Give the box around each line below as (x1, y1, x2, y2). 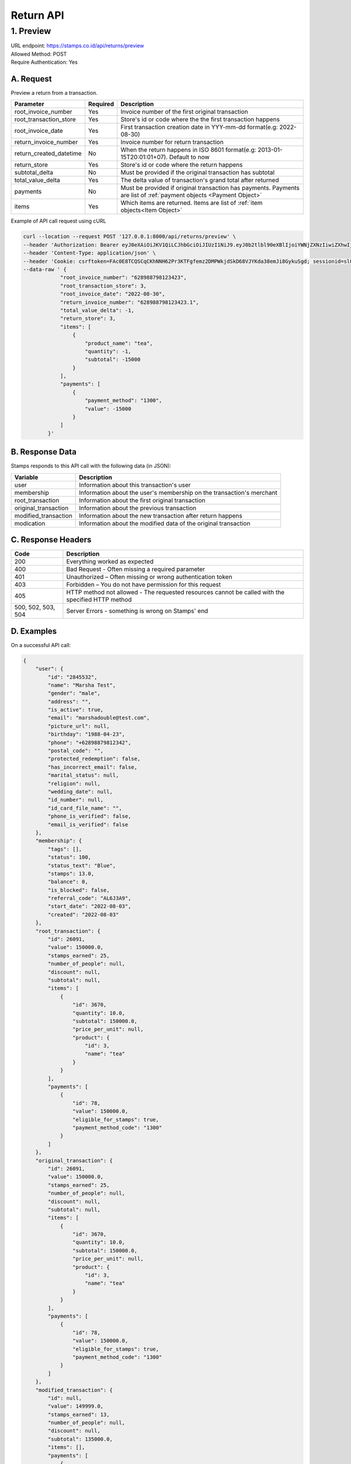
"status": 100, (47, 854, 92, 861)
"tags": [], (47, 846, 82, 852)
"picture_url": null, (47, 723, 110, 729)
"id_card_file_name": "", (47, 805, 122, 811)
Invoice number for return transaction (120, 138, 224, 146)
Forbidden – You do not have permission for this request (66, 580, 221, 589)
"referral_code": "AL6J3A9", (47, 895, 132, 902)
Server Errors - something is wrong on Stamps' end (66, 607, 208, 615)
